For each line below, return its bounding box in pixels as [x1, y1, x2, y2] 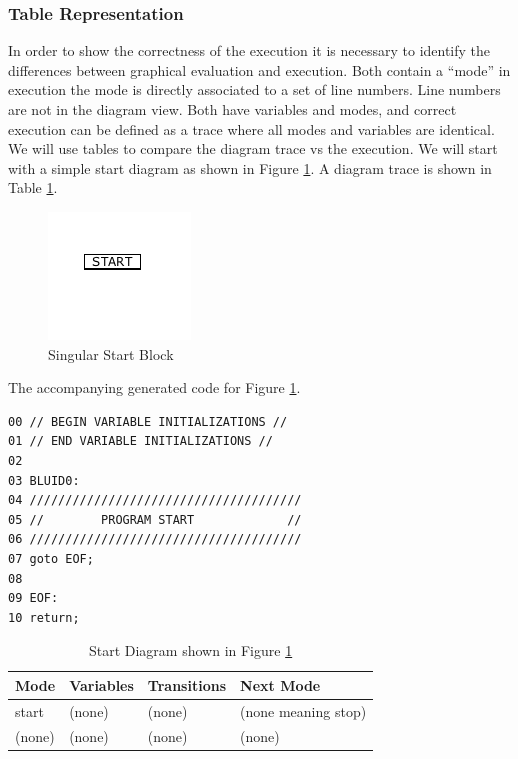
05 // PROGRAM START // [8, 512, 302, 527]
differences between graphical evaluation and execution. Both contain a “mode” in [8, 59, 511, 80]
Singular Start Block [48, 343, 174, 364]
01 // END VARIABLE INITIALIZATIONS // [8, 434, 273, 449]
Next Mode [240, 674, 321, 695]
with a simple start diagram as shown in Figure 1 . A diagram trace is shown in [8, 157, 492, 178]
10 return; [8, 610, 80, 625]
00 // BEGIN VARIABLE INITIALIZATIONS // [8, 414, 288, 429]
